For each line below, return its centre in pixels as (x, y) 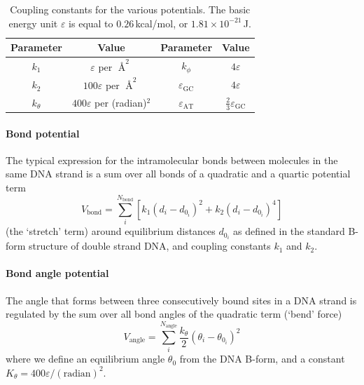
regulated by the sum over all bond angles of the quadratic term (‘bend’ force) (174, 314)
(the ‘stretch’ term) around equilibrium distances (111, 231)
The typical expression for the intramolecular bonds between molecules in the (172, 160)
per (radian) (121, 102)
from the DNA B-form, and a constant (262, 359)
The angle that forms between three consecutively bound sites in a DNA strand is (181, 300)
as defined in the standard (289, 231)
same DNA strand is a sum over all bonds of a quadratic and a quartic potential (178, 174)
